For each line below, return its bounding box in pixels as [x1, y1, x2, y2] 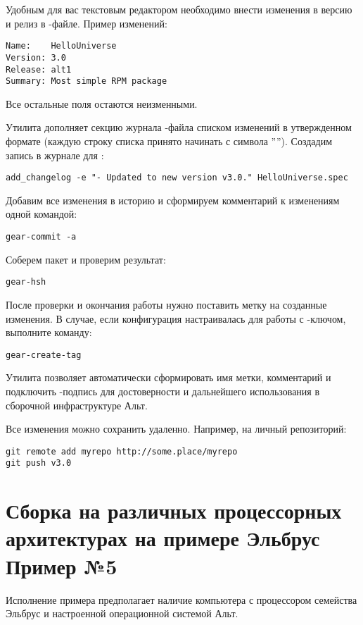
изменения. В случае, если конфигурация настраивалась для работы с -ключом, [6, 311, 346, 326]
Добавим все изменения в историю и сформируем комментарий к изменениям [6, 192, 340, 207]
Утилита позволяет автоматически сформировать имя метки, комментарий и [6, 370, 331, 385]
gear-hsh [6, 277, 46, 287]
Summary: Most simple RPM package [6, 76, 167, 87]
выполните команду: [6, 325, 92, 340]
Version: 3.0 [6, 52, 66, 63]
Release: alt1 [6, 64, 72, 75]
